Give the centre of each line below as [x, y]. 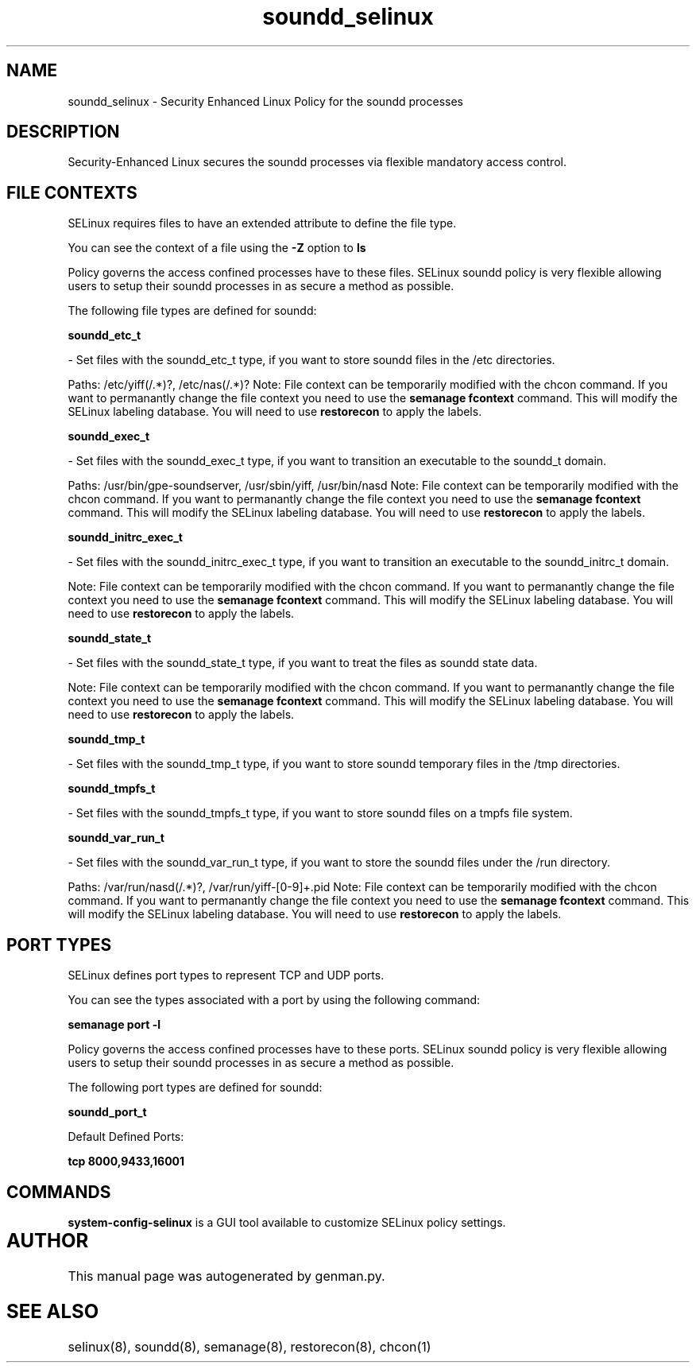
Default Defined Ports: [126, 1137]
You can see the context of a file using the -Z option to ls [217, 248]
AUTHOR [48, 1240]
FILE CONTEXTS [72, 192]
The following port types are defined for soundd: [195, 1088]
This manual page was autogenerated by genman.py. [226, 1276]
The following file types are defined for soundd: [192, 311]
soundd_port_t [107, 1112]
